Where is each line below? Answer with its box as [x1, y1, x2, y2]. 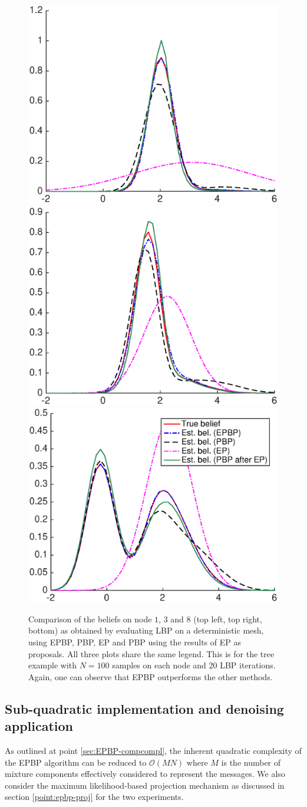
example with [28, 659, 77, 671]
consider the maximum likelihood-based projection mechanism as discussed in [5, 779, 285, 791]
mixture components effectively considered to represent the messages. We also [5, 767, 285, 780]
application [5, 717, 74, 735]
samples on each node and [112, 659, 206, 671]
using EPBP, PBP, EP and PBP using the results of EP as [28, 636, 241, 648]
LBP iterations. [220, 659, 276, 671]
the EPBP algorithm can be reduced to [5, 756, 147, 768]
